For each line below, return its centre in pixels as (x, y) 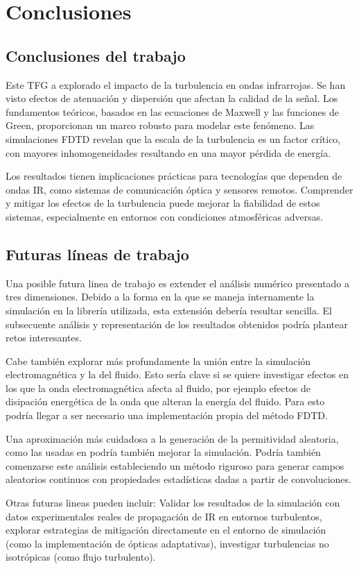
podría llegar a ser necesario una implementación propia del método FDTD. (167, 415)
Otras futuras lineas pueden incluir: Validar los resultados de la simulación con (173, 503)
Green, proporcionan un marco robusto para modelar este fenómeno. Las (160, 125)
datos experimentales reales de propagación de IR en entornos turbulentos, (164, 516)
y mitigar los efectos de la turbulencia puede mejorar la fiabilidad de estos (163, 203)
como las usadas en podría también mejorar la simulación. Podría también (163, 452)
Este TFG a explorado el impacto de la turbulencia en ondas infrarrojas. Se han (176, 84)
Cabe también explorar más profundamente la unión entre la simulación (158, 360)
